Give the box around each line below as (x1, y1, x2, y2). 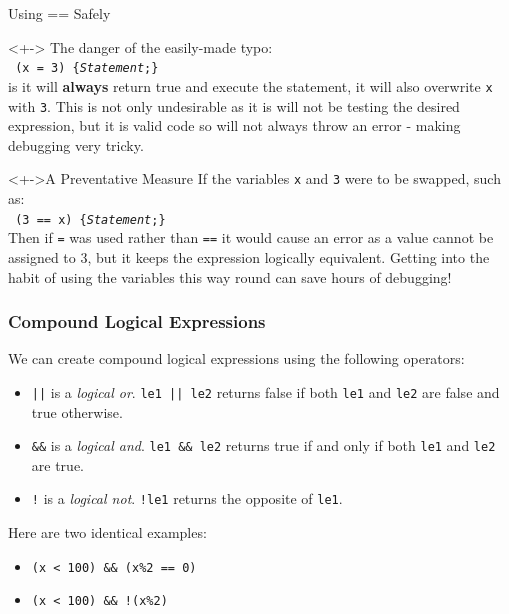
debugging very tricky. (8, 134, 144, 155)
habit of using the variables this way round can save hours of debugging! (8, 266, 452, 287)
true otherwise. (31, 401, 123, 422)
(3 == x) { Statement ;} (15, 212, 166, 227)
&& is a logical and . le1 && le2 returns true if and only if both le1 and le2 (31, 435, 496, 456)
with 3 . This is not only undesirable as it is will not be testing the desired (8, 95, 460, 116)
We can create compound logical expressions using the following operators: (8, 348, 465, 369)
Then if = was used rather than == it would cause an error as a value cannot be (8, 227, 494, 248)
